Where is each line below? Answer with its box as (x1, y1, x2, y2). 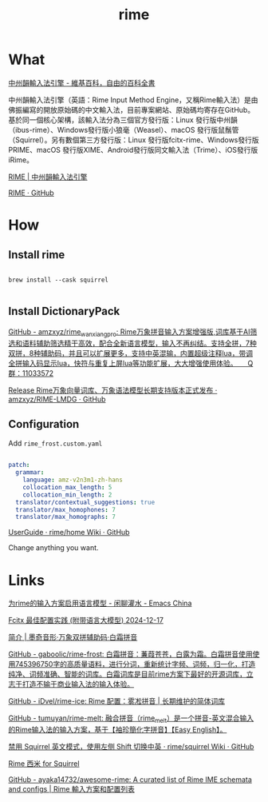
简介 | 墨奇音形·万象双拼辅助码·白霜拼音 (8, 632, 138, 642)
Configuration (8, 417, 80, 431)
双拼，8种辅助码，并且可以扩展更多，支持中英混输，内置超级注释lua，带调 (8, 348, 254, 357)
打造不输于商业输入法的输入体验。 (22, 680, 134, 689)
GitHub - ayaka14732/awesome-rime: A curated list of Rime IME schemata (8, 775, 253, 784)
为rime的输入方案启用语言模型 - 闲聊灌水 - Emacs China (8, 598, 192, 608)
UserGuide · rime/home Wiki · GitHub (8, 528, 130, 537)
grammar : (15, 469, 45, 477)
